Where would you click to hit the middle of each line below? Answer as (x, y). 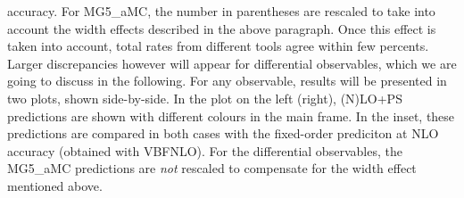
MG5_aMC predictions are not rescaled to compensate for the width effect (212, 168)
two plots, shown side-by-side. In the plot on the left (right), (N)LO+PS (205, 98)
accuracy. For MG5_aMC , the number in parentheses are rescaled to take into (221, 11)
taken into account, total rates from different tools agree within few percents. (218, 46)
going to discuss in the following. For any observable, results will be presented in (227, 81)
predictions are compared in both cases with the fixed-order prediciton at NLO (223, 133)
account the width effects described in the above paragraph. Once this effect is (222, 28)
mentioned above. (55, 185)
